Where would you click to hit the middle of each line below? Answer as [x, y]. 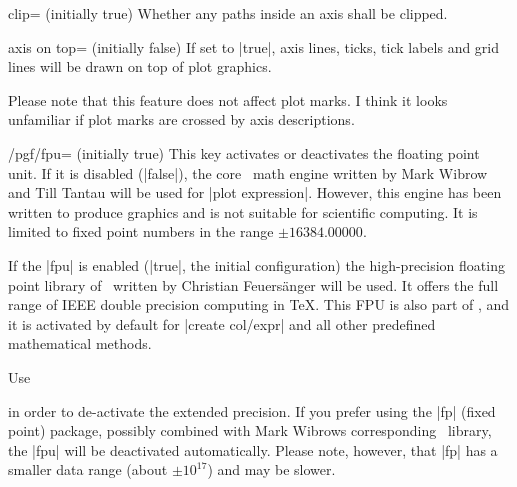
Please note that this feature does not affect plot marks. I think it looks [228, 99]
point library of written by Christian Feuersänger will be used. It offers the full [253, 284]
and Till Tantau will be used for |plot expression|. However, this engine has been [255, 192]
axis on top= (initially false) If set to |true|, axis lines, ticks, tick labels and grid [254, 46]
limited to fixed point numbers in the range [141, 231]
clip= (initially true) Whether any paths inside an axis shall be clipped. [228, 13]
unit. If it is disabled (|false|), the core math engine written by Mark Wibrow [248, 172]
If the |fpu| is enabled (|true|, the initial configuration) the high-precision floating [256, 264]
